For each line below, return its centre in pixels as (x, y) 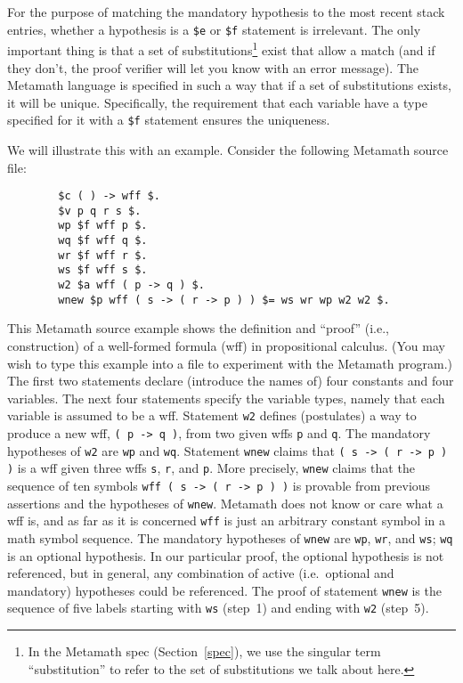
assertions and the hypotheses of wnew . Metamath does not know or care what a (225, 503)
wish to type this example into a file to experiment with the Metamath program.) (230, 363)
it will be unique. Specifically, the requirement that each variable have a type (217, 102)
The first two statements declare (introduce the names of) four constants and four (231, 381)
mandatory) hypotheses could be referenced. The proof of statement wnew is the (224, 590)
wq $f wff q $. (103, 241)
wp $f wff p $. (103, 226)
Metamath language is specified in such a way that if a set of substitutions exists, (229, 85)
